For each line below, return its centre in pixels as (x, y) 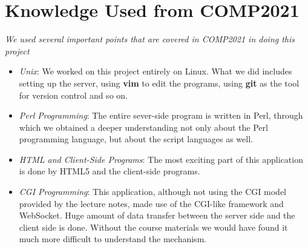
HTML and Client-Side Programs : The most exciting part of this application (161, 159)
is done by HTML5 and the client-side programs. (110, 171)
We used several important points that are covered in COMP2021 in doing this (150, 39)
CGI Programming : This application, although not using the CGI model (153, 192)
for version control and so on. (73, 95)
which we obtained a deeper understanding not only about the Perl (143, 127)
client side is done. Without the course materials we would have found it (153, 227)
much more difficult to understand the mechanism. (113, 239)
